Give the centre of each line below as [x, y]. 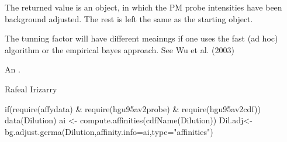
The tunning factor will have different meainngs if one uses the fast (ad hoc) [141, 38]
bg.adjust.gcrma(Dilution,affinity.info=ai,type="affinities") [109, 131]
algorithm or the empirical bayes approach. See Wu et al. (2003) [120, 49]
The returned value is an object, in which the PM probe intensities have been [143, 7]
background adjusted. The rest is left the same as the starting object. [129, 18]
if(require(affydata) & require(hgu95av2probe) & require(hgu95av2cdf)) [133, 108]
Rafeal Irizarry [31, 89]
